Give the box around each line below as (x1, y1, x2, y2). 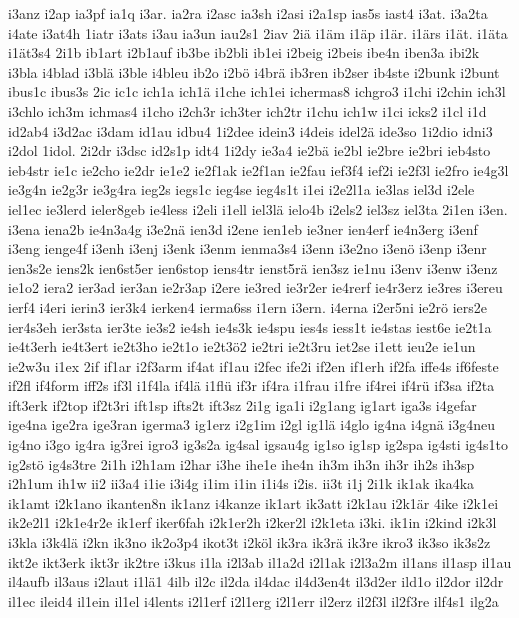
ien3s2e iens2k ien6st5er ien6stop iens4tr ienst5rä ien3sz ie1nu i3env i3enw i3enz (8, 257, 498, 278)
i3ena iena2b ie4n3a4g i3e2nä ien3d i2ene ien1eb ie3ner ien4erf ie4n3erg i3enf (8, 218, 478, 239)
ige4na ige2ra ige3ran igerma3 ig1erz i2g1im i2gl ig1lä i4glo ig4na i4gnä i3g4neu (8, 414, 496, 435)
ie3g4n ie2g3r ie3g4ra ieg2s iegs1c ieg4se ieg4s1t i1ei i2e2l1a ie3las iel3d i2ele (8, 179, 475, 200)
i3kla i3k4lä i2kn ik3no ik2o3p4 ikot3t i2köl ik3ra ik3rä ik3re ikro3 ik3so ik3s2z (8, 532, 491, 553)
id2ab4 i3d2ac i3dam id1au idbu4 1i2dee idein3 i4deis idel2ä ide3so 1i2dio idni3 (8, 120, 493, 141)
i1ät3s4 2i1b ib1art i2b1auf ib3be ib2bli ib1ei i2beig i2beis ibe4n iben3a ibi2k (8, 42, 480, 63)
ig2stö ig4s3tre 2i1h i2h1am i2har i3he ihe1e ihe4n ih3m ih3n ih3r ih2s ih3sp (8, 453, 475, 474)
